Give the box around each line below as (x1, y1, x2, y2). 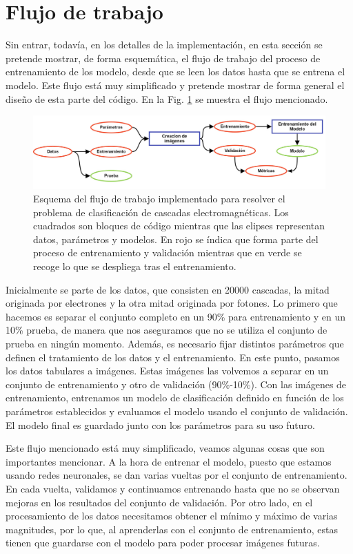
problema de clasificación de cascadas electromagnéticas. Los (33, 204, 289, 219)
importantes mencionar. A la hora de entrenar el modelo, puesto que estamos (6, 454, 332, 468)
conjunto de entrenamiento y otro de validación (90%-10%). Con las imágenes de (6, 376, 347, 391)
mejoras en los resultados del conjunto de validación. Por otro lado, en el (6, 495, 313, 509)
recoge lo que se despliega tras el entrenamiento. (33, 259, 236, 274)
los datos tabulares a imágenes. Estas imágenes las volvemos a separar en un (6, 363, 329, 378)
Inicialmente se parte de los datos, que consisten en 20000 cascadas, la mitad (6, 282, 330, 296)
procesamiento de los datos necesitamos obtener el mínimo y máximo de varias (6, 508, 338, 523)
